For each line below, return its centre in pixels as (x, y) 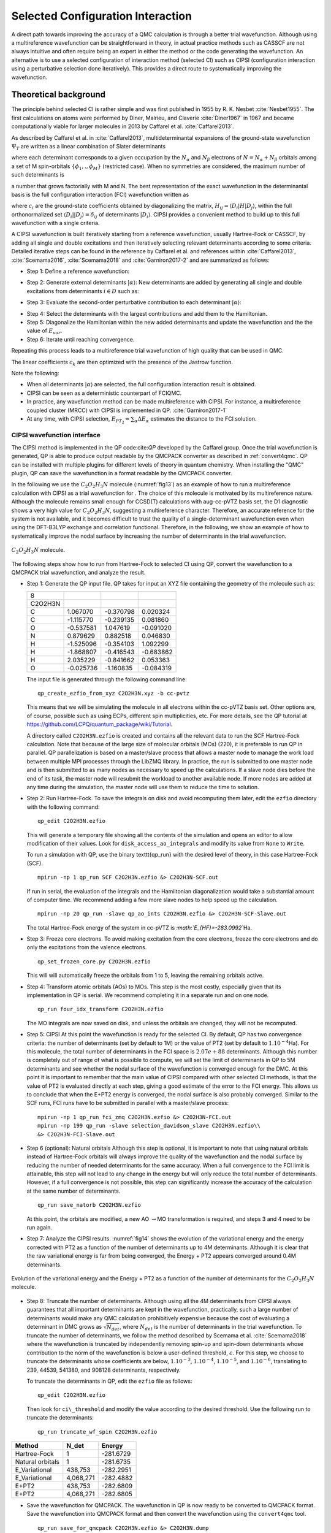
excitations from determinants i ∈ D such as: (83, 291)
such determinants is (38, 175)
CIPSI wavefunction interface (56, 435)
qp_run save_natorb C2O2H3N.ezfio (89, 1205)
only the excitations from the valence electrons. (87, 947)
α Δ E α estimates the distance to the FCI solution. (196, 419)
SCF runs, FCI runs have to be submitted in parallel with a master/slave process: (128, 1103)
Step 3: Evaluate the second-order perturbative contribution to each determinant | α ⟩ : (134, 302)
